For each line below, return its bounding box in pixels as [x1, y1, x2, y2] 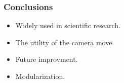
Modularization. [15, 71, 65, 81]
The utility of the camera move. [15, 37, 114, 47]
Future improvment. [15, 54, 78, 64]
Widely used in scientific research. [15, 20, 120, 31]
